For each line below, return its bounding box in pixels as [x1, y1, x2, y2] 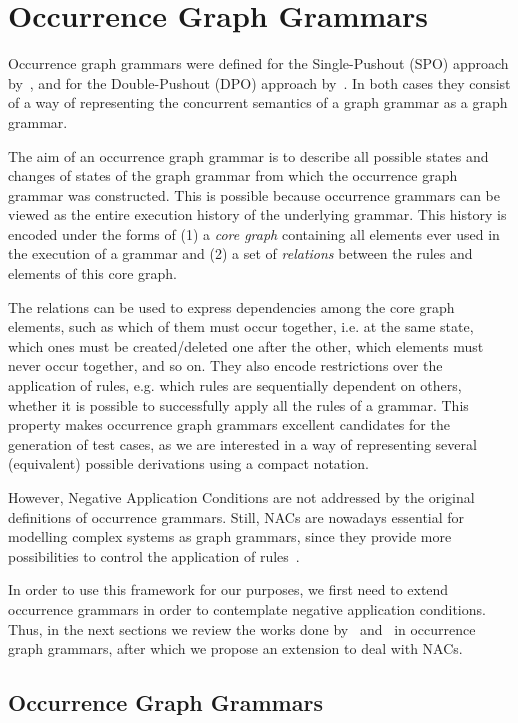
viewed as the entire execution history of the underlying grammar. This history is [8, 204, 507, 225]
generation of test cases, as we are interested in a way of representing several [8, 433, 477, 454]
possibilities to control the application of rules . [8, 545, 300, 566]
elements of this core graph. [8, 263, 177, 284]
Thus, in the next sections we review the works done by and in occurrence [8, 618, 476, 639]
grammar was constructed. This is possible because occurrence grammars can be [8, 184, 500, 205]
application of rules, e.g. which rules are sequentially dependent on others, [8, 375, 462, 396]
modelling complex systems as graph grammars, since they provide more [8, 526, 452, 547]
